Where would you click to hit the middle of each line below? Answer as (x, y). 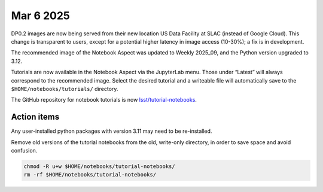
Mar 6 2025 (40, 16)
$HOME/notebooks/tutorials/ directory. (65, 89)
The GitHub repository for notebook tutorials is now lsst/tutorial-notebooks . (104, 100)
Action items (35, 117)
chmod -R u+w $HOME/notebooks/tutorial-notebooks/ (100, 166)
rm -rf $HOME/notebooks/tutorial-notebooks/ (90, 175)
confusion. (24, 150)
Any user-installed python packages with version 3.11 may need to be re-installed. (112, 131)
